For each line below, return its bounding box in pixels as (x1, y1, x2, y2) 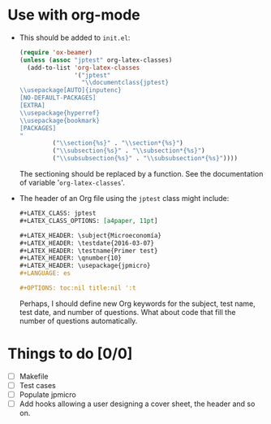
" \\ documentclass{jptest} (81, 79, 170, 87)
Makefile (19, 371, 49, 381)
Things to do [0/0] (7, 344, 133, 363)
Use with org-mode (7, 6, 140, 24)
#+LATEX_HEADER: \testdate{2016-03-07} (19, 238, 155, 247)
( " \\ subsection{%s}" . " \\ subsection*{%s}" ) (52, 146, 205, 155)
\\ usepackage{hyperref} (19, 108, 101, 117)
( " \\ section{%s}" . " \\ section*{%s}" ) (52, 139, 184, 147)
